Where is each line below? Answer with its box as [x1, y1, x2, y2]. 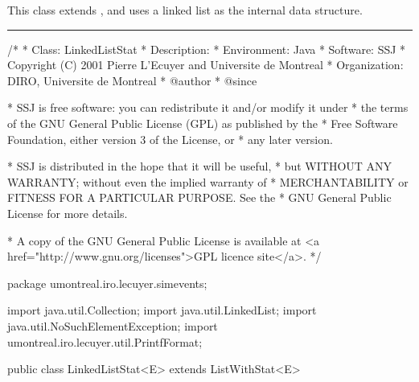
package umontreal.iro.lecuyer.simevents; [7, 274, 207, 291]
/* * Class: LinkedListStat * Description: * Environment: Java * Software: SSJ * [7, 40, 406, 57]
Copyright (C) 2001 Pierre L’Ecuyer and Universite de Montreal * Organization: [7, 56, 404, 73]
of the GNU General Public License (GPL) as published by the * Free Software [7, 114, 398, 131]
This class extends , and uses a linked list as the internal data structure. [7, 2, 363, 18]
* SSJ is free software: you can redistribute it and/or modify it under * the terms [7, 99, 409, 116]
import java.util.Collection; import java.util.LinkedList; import [7, 302, 317, 318]
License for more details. [7, 204, 128, 221]
